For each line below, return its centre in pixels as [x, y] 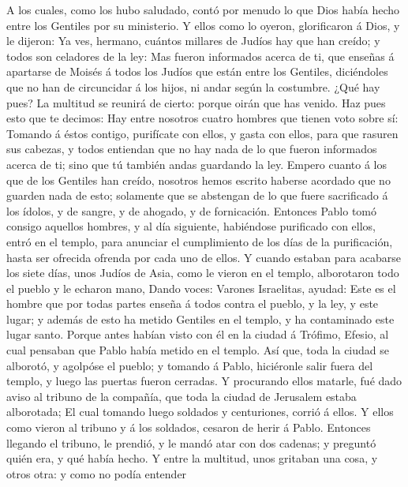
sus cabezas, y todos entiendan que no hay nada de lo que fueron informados [192, 149]
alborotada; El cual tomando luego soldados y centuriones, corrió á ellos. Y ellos [200, 412]
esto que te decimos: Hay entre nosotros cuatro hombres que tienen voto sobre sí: [202, 118]
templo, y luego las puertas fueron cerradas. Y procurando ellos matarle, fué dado [204, 381]
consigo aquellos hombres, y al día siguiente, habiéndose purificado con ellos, [191, 226]
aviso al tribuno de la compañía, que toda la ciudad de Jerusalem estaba [182, 396]
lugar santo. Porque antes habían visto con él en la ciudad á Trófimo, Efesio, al [198, 334]
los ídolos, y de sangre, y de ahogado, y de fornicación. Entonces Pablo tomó [191, 210]
